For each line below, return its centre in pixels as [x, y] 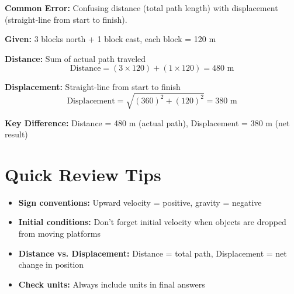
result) [16, 134]
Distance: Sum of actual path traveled [75, 58]
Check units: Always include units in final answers [112, 284]
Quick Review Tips [83, 174]
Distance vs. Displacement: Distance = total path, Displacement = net [153, 253]
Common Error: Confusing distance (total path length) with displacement [141, 8]
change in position [51, 264]
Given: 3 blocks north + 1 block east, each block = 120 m [110, 39]
